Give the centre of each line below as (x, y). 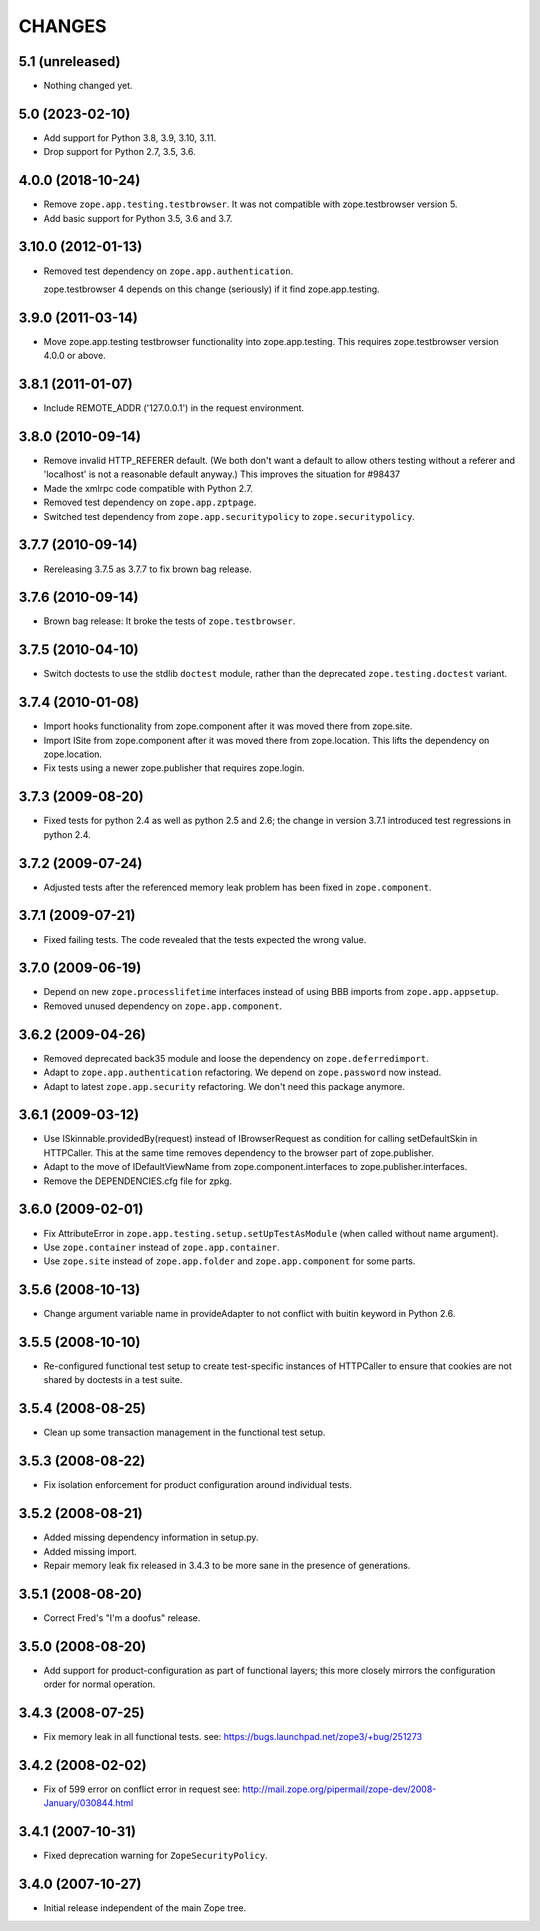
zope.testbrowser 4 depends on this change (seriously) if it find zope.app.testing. (211, 289)
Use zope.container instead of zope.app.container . (161, 1247)
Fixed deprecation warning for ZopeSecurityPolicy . (156, 1856)
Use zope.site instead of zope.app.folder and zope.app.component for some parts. (229, 1261)
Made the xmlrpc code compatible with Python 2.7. (148, 488)
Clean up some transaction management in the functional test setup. (184, 1432)
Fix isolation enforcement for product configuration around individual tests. (197, 1485)
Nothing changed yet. (88, 86)
